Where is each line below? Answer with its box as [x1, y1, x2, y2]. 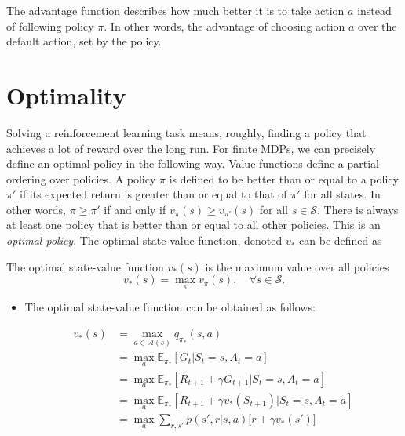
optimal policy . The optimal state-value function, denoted [6, 232, 283, 249]
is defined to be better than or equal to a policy [169, 170, 399, 187]
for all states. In [304, 186, 381, 202]
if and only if [104, 201, 166, 217]
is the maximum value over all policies [205, 258, 389, 274]
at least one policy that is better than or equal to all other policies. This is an [6, 216, 381, 233]
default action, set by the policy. [6, 33, 162, 49]
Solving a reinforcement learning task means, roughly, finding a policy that [6, 124, 367, 140]
